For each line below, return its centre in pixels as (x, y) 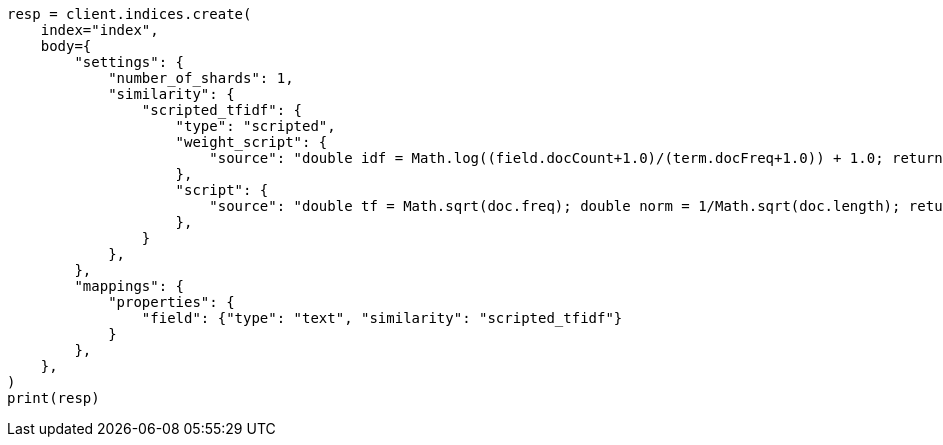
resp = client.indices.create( (129, 14)
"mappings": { (129, 286)
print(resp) (53, 398)
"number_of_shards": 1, (201, 78)
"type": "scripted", (255, 126)
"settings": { (129, 62)
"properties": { (171, 302)
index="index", (99, 30)
